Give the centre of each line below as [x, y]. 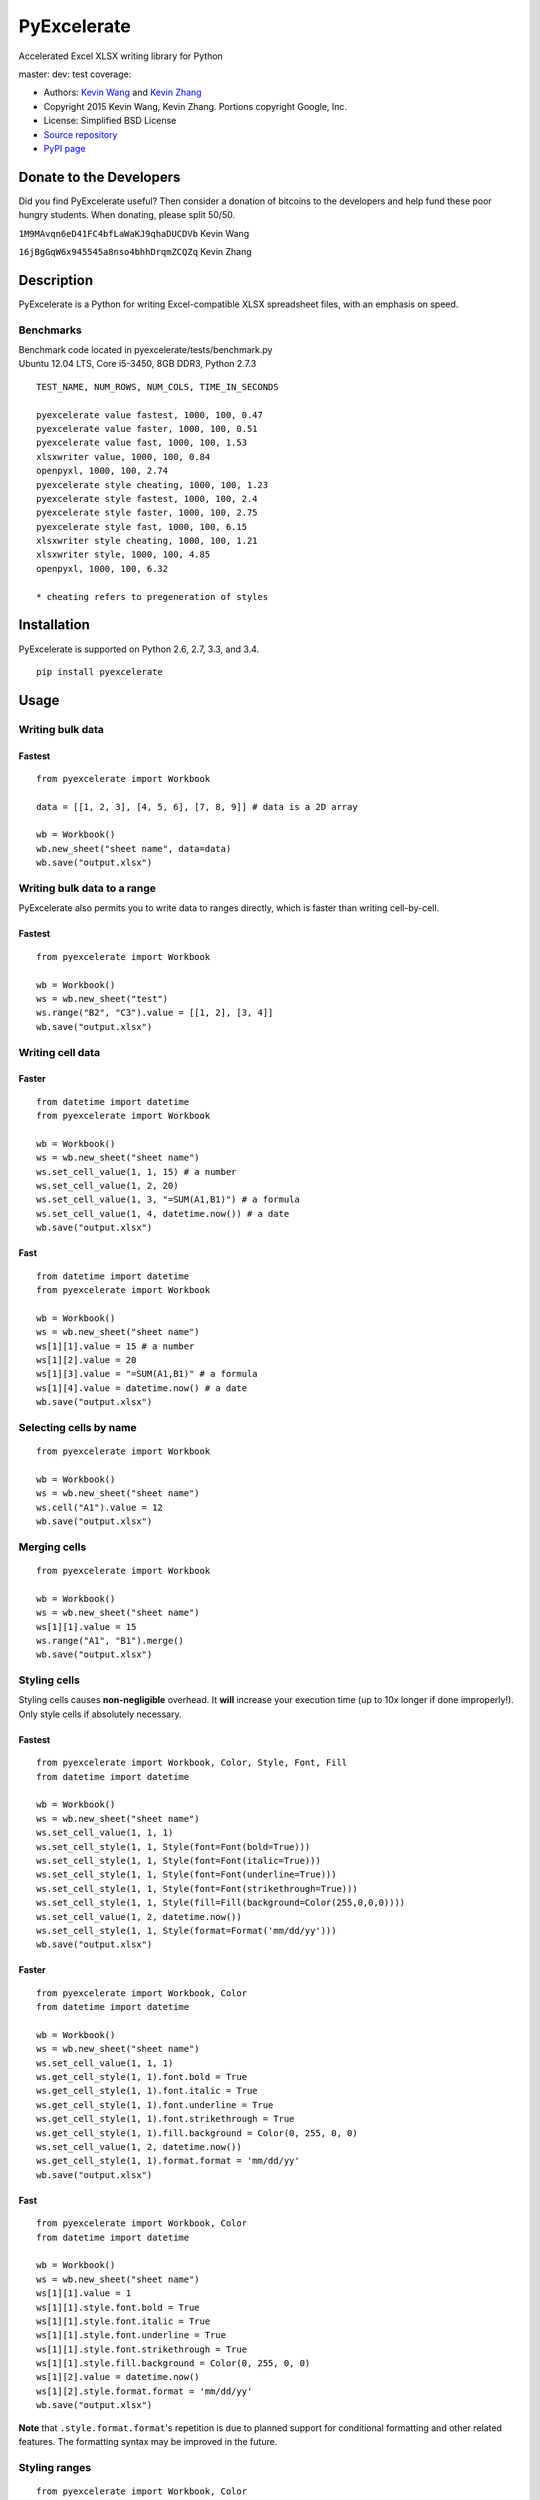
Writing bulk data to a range [87, 888]
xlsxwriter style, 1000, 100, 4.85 [123, 554]
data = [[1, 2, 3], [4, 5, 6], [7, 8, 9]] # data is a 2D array [197, 806]
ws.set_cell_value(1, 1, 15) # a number [136, 1171]
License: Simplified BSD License [110, 121]
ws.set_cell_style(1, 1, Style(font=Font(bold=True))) [173, 1846]
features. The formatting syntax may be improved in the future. [148, 2442]
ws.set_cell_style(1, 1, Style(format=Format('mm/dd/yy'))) [186, 1930]
